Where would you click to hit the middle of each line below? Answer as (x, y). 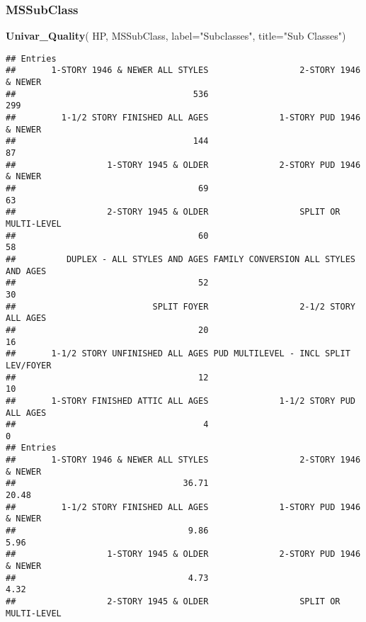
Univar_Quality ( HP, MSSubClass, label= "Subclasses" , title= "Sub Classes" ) (176, 36)
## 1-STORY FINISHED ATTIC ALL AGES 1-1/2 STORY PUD (181, 401)
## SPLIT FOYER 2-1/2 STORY (181, 306)
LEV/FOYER (29, 365)
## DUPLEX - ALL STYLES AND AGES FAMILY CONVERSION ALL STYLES (181, 259)
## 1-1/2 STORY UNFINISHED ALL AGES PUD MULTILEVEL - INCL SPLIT (178, 354)
